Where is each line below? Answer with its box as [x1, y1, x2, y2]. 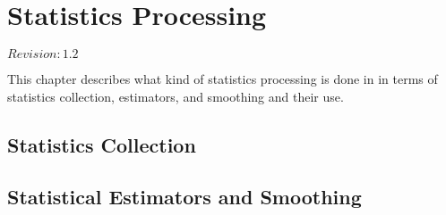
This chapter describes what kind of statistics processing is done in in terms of [7, 70, 438, 88]
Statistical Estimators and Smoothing [7, 183, 362, 211]
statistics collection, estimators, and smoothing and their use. [7, 87, 344, 105]
